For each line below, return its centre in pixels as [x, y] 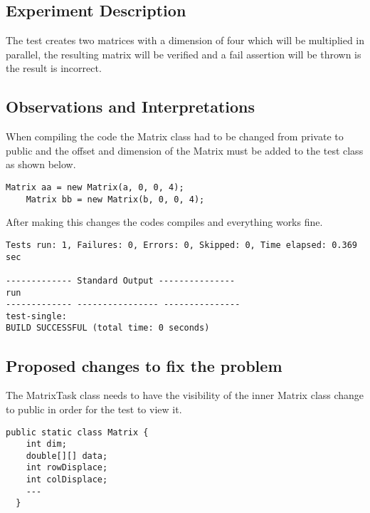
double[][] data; [67, 456]
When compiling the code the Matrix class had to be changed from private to [175, 136]
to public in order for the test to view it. [94, 409]
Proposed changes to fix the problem [144, 365]
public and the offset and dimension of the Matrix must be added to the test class [185, 150]
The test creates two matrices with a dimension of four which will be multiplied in [185, 40]
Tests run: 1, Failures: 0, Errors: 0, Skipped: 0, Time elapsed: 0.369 [181, 245]
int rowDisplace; [67, 468]
